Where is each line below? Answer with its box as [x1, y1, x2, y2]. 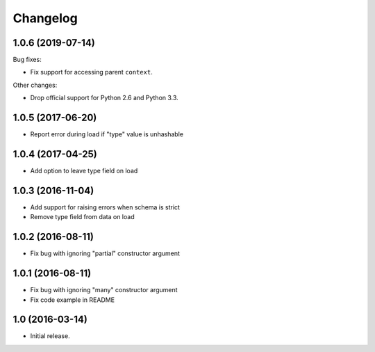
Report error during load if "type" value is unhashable [30, 130, 184, 138]
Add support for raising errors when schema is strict [30, 202, 181, 211]
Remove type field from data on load [30, 213, 135, 221]
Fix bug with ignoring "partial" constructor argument [30, 249, 181, 257]
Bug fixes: [12, 56, 42, 64]
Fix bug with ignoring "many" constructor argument [30, 286, 178, 294]
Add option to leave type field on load [30, 167, 138, 175]
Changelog [12, 10, 78, 26]
